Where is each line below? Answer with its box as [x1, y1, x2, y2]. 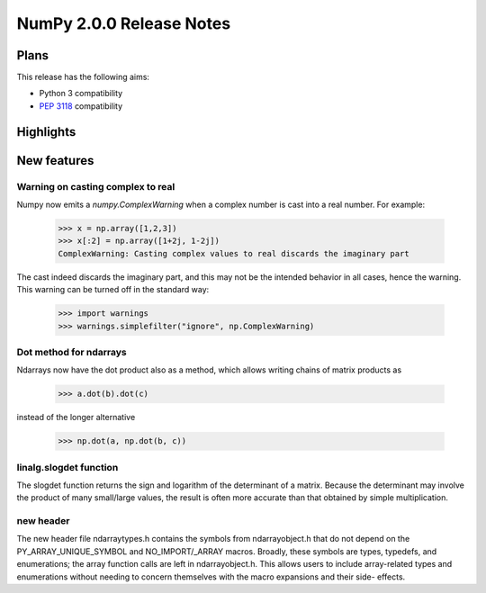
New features [16, 153, 94, 168]
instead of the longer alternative [16, 412, 136, 423]
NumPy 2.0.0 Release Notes [16, 13, 231, 33]
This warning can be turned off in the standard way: [16, 284, 210, 295]
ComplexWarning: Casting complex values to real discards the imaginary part [58, 248, 409, 258]
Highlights [16, 124, 76, 139]
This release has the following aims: [16, 72, 150, 83]
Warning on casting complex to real [16, 180, 175, 193]
